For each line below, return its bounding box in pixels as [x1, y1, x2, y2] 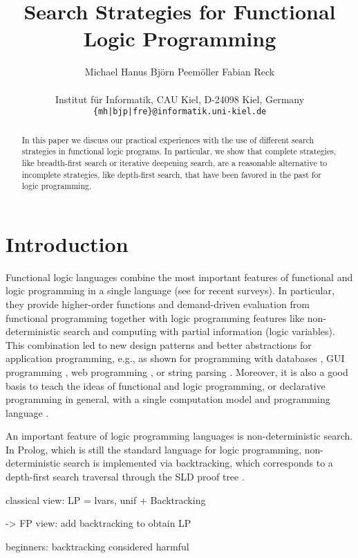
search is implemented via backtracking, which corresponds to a [64, 456, 333, 470]
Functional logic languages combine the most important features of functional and [6, 269, 353, 284]
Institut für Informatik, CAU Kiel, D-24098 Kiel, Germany [55, 91, 305, 106]
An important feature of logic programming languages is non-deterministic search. [6, 429, 353, 443]
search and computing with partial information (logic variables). [64, 324, 335, 339]
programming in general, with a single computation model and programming [6, 392, 330, 406]
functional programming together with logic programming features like [6, 310, 305, 325]
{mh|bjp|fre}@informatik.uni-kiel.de [93, 107, 267, 117]
